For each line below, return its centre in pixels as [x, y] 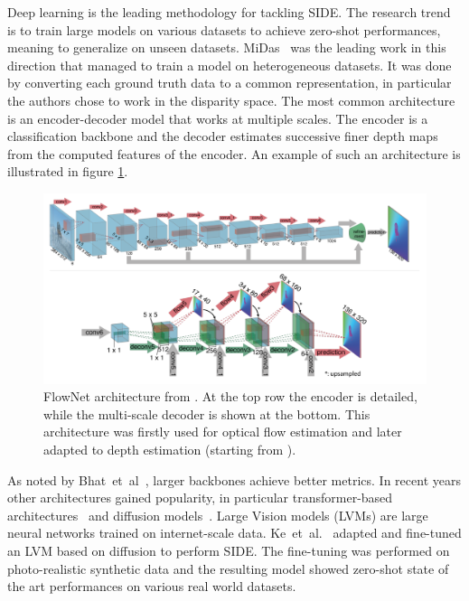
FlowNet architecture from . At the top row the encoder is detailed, [230, 396]
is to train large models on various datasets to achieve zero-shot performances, [224, 29]
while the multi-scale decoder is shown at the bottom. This [207, 413]
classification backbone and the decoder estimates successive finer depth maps [223, 136]
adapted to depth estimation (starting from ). [170, 450]
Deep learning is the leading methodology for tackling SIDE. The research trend [229, 12]
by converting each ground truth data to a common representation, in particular [230, 83]
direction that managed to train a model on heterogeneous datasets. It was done [230, 65]
